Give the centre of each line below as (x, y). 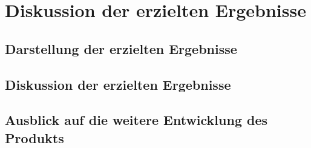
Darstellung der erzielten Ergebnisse (121, 48)
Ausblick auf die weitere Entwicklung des (136, 120)
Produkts (34, 137)
